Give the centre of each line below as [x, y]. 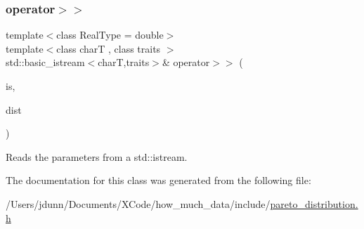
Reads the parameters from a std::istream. [97, 156]
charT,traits [124, 62]
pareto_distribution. [314, 203]
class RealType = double [110, 35]
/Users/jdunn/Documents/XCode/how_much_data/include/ [138, 203]
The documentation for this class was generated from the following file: [158, 180]
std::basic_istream [45, 62]
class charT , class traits [109, 48]
